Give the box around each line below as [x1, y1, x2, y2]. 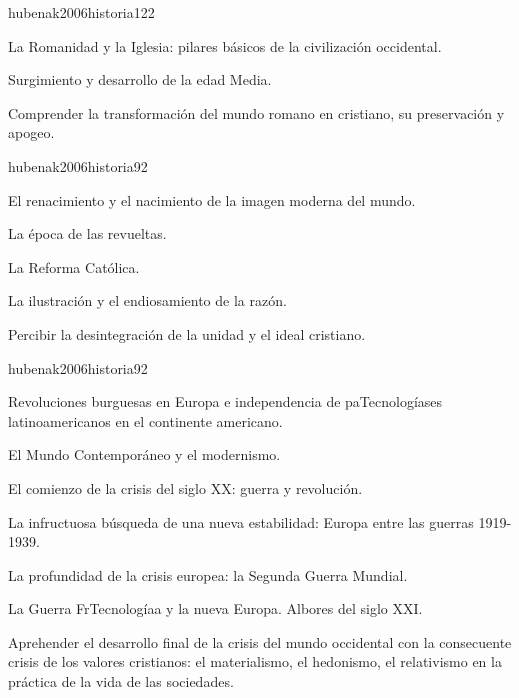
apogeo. [8, 122, 55, 143]
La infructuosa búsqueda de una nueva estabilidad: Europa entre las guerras [8, 511, 474, 532]
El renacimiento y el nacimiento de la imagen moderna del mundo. [8, 189, 416, 210]
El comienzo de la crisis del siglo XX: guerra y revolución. [8, 477, 363, 498]
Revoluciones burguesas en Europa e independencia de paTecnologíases [8, 391, 443, 412]
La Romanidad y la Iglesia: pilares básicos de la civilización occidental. [8, 35, 442, 56]
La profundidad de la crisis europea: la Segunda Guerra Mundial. [8, 564, 408, 585]
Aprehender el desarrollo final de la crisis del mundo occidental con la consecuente [8, 631, 512, 652]
